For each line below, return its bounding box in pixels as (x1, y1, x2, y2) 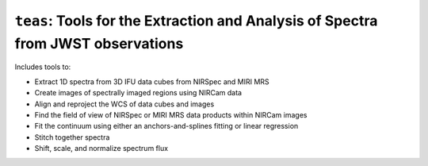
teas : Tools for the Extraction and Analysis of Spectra (14, 12, 378, 29)
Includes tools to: (14, 62, 71, 71)
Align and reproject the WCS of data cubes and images (34, 99, 215, 109)
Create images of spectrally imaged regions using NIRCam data (34, 88, 242, 98)
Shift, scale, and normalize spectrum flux (34, 144, 169, 153)
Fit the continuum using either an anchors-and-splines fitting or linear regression (34, 122, 299, 131)
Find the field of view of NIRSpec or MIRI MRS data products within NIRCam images (34, 110, 308, 119)
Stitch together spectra (34, 132, 110, 142)
